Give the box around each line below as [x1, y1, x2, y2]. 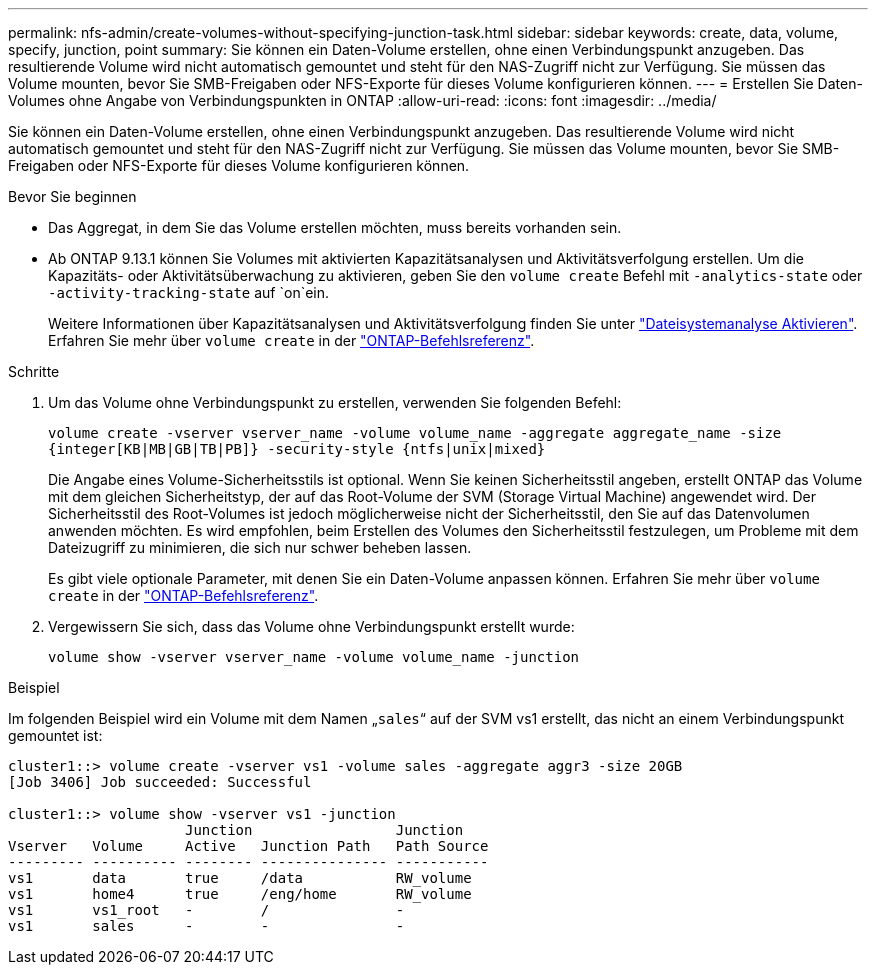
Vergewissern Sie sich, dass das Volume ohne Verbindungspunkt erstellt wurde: [48, 618, 575, 635]
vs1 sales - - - [8, 918, 405, 934]
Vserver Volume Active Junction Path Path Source [8, 838, 489, 854]
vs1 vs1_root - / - [8, 902, 405, 918]
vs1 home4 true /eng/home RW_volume [8, 886, 472, 902]
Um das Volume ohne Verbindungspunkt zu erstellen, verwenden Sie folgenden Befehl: [48, 394, 622, 411]
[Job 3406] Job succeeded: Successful [8, 774, 312, 790]
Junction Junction [185, 822, 464, 838]
